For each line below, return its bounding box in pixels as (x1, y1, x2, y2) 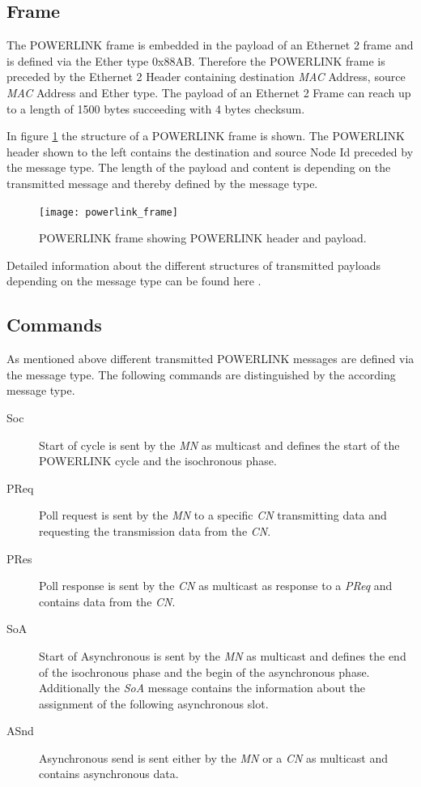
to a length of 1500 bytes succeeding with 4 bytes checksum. (6, 100, 305, 117)
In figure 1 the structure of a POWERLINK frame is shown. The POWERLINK (6, 127, 405, 144)
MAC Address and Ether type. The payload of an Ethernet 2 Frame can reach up (6, 83, 411, 101)
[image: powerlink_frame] (39, 206, 178, 218)
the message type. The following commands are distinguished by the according (6, 366, 396, 383)
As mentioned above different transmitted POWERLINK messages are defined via (6, 350, 415, 367)
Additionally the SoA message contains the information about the (39, 679, 365, 696)
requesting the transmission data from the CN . (39, 522, 271, 539)
